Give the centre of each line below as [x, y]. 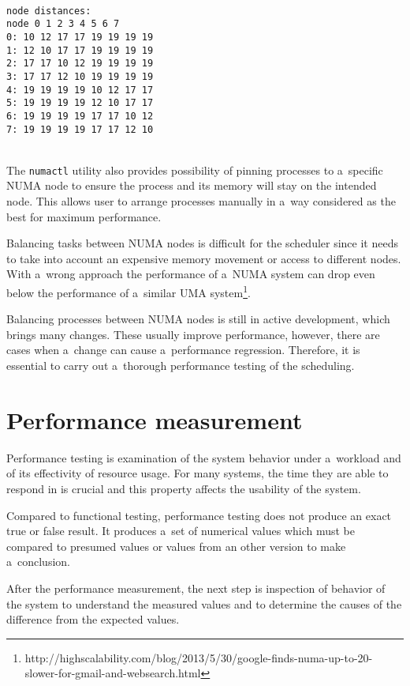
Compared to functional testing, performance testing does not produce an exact [199, 515]
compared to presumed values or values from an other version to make [176, 546]
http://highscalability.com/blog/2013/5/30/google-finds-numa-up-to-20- [199, 657]
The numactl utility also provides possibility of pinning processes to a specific [195, 170]
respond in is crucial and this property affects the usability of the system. [184, 488]
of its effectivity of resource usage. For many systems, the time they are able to [198, 473]
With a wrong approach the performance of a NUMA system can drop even [191, 274]
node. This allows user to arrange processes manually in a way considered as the [201, 201]
